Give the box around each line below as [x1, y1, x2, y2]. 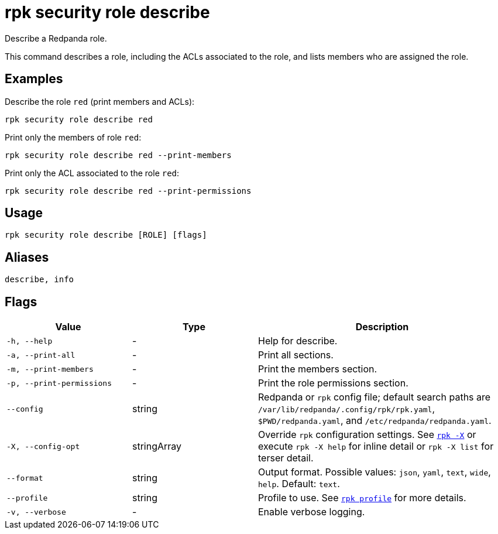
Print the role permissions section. [258, 377, 408, 389]
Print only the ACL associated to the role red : [5, 167, 180, 178]
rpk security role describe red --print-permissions [5, 186, 252, 196]
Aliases [5, 249, 49, 265]
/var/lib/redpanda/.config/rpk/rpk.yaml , [258, 403, 435, 415]
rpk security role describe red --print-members [5, 150, 232, 160]
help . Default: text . [258, 478, 340, 490]
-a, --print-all [6, 350, 75, 360]
